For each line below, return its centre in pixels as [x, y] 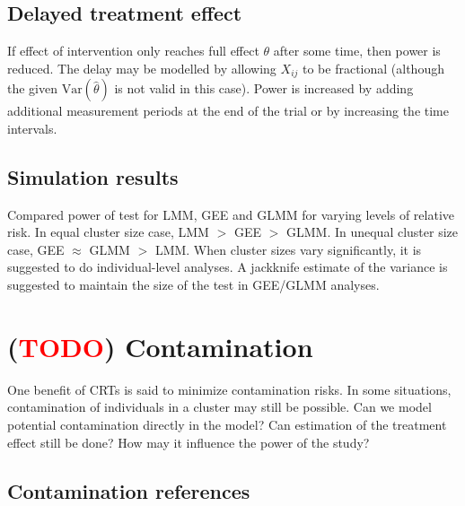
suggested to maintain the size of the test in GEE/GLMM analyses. [193, 285]
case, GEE [36, 249]
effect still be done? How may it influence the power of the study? [189, 442]
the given [32, 88]
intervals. [32, 128]
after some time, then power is [357, 51]
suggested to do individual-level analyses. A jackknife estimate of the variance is [228, 267]
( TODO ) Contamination [160, 346]
